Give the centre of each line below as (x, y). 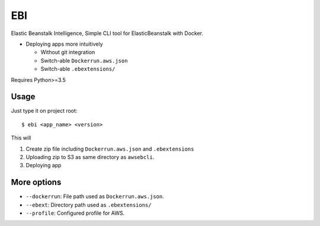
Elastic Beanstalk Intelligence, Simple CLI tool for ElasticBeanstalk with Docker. (107, 33)
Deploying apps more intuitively (64, 44)
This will (21, 138)
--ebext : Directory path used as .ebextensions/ (89, 205)
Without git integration (68, 52)
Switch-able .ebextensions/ (78, 69)
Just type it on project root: (44, 111)
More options (36, 182)
